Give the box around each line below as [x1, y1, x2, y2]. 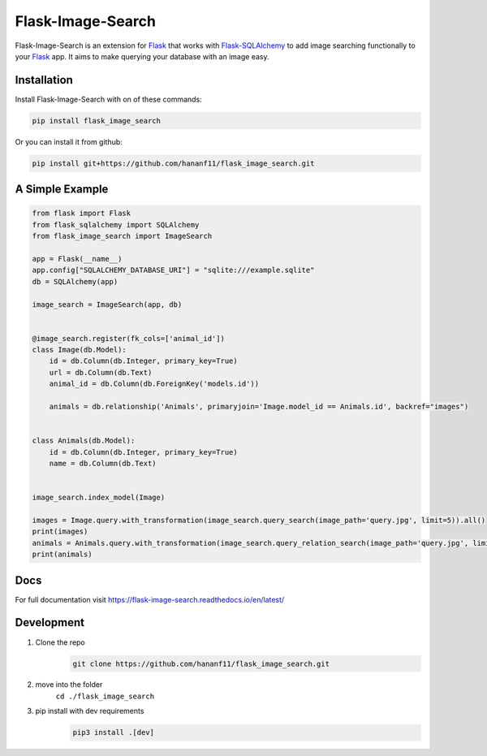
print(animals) [32, 550, 93, 559]
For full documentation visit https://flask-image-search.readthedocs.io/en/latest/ [15, 594, 285, 604]
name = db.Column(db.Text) [49, 459, 157, 468]
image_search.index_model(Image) [32, 493, 166, 503]
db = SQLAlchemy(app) [32, 277, 119, 286]
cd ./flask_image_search [55, 691, 154, 701]
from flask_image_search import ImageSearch [32, 231, 213, 241]
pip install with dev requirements [35, 706, 144, 716]
